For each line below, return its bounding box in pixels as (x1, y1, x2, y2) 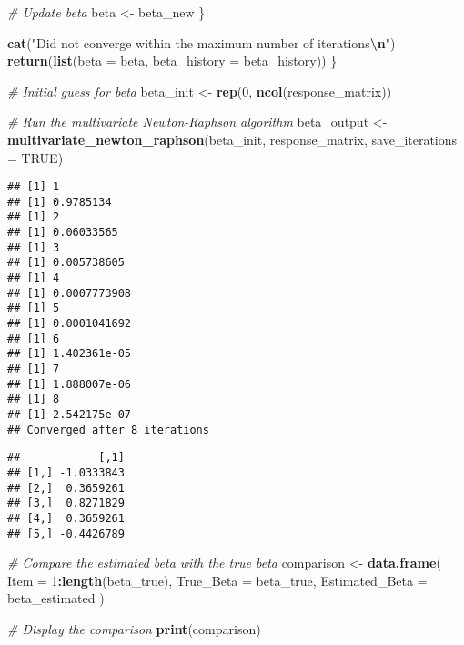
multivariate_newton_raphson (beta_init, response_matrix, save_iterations (7, 129, 458, 148)
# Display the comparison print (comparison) (7, 619, 261, 639)
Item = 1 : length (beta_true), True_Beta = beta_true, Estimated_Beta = (7, 570, 428, 589)
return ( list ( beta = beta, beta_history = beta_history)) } (7, 51, 338, 70)
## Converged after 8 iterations (7, 423, 209, 436)
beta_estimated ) (7, 589, 105, 608)
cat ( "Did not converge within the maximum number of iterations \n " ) (7, 33, 396, 52)
